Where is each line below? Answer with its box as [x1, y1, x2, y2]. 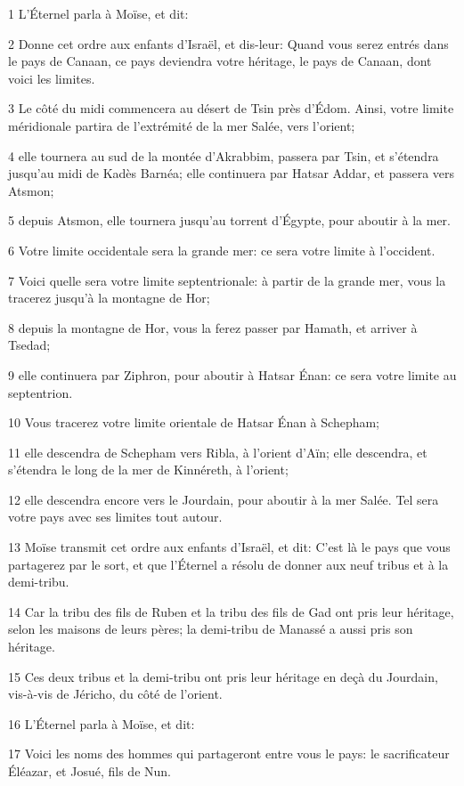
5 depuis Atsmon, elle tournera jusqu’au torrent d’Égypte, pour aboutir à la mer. [8, 211, 451, 230]
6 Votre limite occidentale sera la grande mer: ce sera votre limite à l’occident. [8, 240, 436, 259]
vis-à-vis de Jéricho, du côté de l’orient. [8, 685, 223, 703]
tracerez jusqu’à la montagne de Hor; [8, 288, 210, 307]
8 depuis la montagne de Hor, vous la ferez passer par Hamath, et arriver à [8, 318, 418, 336]
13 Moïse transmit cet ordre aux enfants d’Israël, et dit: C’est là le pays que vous [8, 538, 451, 556]
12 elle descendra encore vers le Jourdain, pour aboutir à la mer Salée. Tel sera [8, 490, 439, 508]
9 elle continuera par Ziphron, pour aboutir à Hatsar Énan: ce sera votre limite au [8, 365, 457, 384]
